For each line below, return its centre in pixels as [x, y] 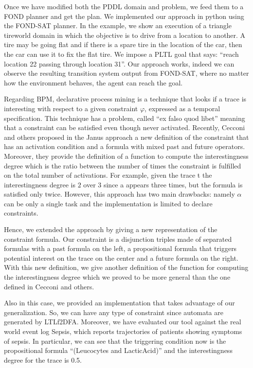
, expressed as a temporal [182, 108]
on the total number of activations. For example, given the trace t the [108, 175]
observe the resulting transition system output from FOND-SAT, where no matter [126, 73]
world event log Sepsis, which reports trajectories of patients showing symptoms [123, 331]
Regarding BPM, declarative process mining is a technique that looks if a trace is [125, 99]
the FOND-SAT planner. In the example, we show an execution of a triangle [118, 25]
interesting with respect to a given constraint [71, 108]
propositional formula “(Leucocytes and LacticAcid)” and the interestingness [118, 350]
